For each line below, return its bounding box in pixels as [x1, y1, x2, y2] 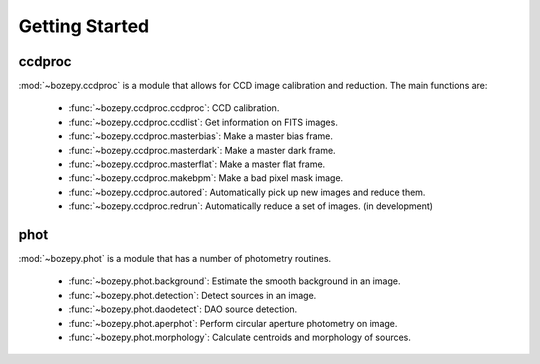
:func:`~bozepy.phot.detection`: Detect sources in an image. [68, 289, 317, 301]
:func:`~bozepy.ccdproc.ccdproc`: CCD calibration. [68, 102, 280, 114]
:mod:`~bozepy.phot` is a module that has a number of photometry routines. [18, 253, 332, 265]
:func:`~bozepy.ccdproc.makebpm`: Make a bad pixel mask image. [68, 172, 344, 184]
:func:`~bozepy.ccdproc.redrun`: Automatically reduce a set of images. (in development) [68, 200, 434, 212]
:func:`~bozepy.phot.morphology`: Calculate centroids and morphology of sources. [68, 331, 412, 344]
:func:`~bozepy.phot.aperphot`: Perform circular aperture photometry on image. [68, 317, 398, 329]
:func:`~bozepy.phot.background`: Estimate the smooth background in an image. [68, 275, 401, 287]
